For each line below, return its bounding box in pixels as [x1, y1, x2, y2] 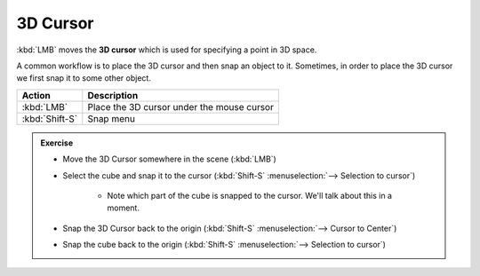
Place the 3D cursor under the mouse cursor [87, 100, 275, 113]
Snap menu [87, 112, 135, 124]
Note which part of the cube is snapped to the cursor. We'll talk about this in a [107, 190, 393, 201]
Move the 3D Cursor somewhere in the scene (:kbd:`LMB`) [62, 154, 277, 164]
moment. [107, 202, 140, 213]
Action [21, 89, 51, 101]
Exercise [40, 138, 74, 148]
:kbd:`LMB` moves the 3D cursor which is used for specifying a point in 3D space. [16, 44, 317, 55]
